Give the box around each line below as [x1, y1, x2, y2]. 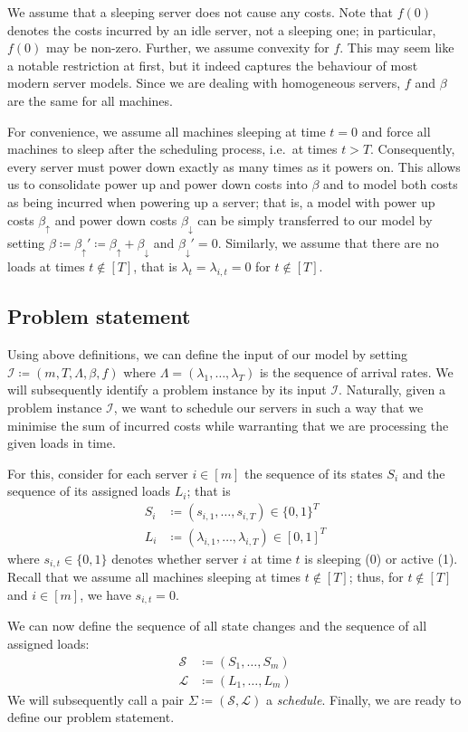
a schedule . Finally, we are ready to [265, 689, 462, 708]
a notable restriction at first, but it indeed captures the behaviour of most [7, 55, 418, 74]
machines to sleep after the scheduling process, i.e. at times [7, 139, 338, 158]
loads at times [7, 257, 85, 276]
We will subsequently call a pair [7, 689, 185, 708]
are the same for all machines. [7, 90, 173, 109]
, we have [80, 585, 131, 604]
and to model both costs [322, 175, 458, 194]
